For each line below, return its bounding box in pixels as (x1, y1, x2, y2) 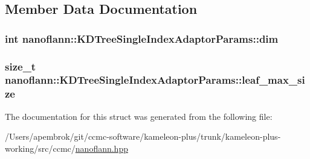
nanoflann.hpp (75, 142, 128, 154)
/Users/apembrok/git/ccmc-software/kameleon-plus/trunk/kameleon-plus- (5, 130, 281, 143)
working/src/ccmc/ (5, 142, 76, 154)
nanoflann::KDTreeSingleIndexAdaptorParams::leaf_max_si (5, 72, 305, 87)
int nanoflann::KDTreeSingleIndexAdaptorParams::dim (5, 31, 279, 46)
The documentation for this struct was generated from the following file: (5, 110, 273, 122)
